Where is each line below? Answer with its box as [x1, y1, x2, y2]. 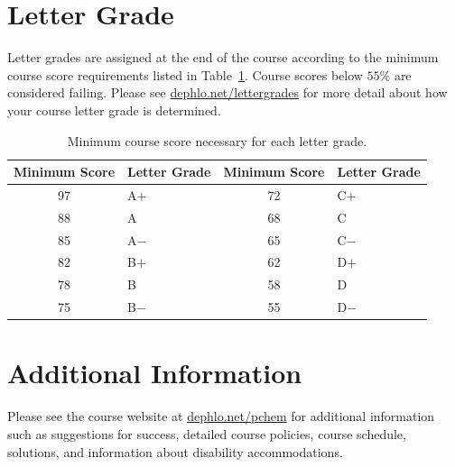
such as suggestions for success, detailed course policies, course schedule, [7, 424, 406, 443]
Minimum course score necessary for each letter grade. [67, 131, 367, 150]
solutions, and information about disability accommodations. [7, 442, 343, 461]
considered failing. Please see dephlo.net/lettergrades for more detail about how [7, 83, 448, 102]
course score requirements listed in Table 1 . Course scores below [7, 65, 363, 84]
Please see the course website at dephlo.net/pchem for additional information [7, 407, 435, 426]
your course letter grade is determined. [7, 100, 221, 119]
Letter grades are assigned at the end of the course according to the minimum [7, 48, 439, 67]
